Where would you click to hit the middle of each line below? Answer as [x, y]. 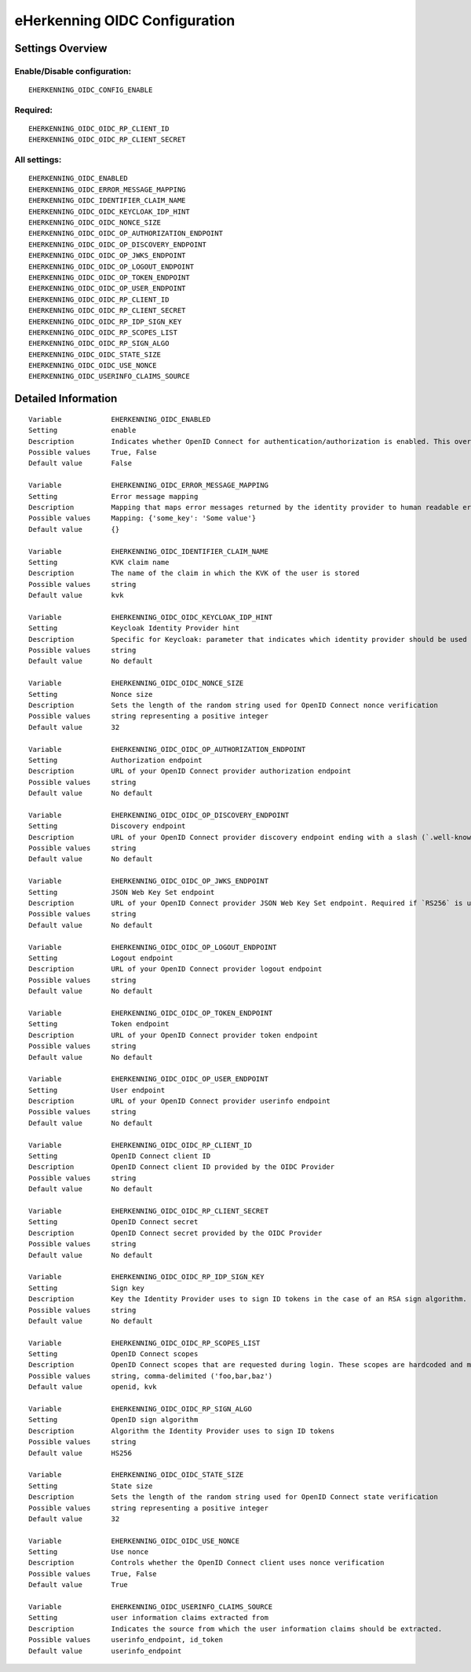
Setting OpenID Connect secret [113, 1222]
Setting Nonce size [91, 694]
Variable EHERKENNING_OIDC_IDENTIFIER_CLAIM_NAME [148, 551]
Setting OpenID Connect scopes [113, 1354]
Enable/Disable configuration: [73, 71]
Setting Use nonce [89, 1552]
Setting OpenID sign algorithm [113, 1420]
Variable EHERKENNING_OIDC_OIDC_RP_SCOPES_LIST [144, 1343]
